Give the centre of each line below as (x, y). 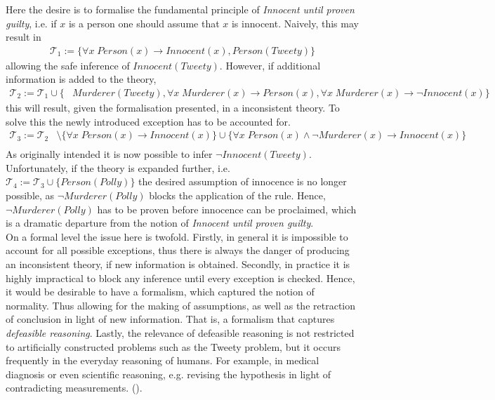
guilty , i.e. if (31, 23)
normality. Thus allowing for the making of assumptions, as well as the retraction (181, 305)
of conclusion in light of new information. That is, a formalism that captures (170, 319)
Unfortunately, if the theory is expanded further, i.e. (118, 167)
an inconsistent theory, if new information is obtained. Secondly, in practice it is (178, 264)
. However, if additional (270, 65)
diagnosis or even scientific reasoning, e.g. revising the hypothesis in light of (169, 374)
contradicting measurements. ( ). (74, 388)
